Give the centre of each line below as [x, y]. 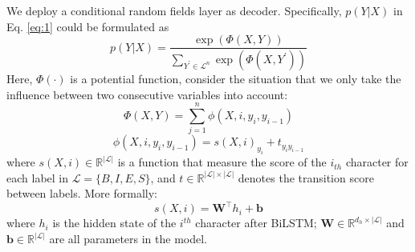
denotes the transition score [306, 177]
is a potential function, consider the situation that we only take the [236, 79]
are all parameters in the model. [128, 239]
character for [377, 162]
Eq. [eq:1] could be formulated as [88, 26]
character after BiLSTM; [256, 223]
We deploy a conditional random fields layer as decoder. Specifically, [174, 10]
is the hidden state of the [114, 223]
